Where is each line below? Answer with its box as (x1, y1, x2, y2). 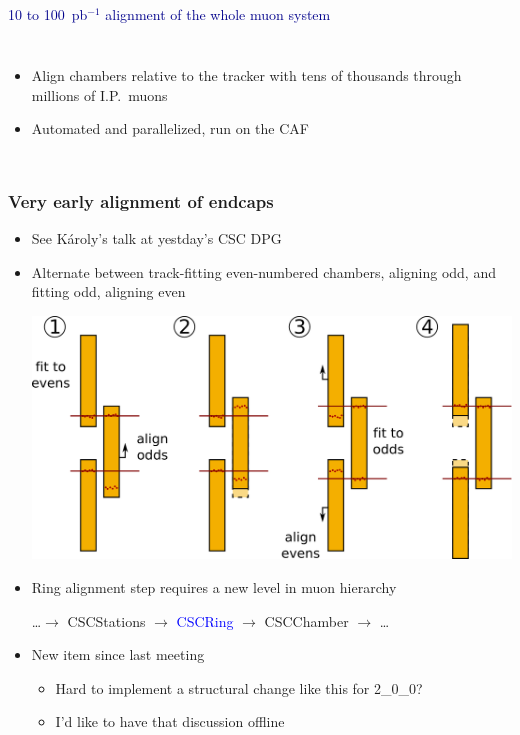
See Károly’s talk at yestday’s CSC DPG (31, 228, 282, 249)
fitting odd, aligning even (31, 281, 186, 302)
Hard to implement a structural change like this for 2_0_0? (55, 677, 423, 698)
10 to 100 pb (8, 3, 88, 24)
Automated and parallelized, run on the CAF (31, 118, 309, 139)
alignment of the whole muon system (105, 3, 331, 24)
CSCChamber (264, 610, 349, 631)
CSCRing (176, 610, 234, 631)
